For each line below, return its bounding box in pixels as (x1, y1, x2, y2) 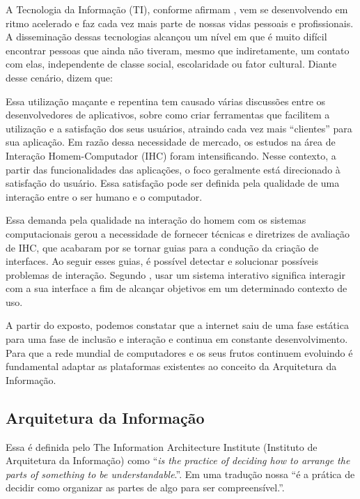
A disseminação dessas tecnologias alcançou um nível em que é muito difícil (6, 29, 327, 44)
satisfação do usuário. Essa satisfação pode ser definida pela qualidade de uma (6, 176, 340, 190)
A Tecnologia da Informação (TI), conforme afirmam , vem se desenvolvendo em (6, 2, 348, 16)
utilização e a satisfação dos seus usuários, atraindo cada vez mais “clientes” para (6, 121, 352, 135)
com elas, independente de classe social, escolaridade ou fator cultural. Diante (6, 56, 337, 71)
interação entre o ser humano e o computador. (6, 189, 203, 204)
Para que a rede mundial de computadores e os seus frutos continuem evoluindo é (6, 345, 353, 360)
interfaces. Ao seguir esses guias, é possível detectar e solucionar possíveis (6, 254, 318, 268)
